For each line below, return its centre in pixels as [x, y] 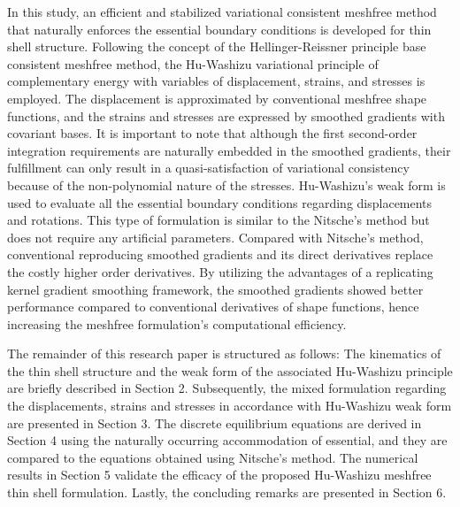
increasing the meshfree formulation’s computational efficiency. [177, 323]
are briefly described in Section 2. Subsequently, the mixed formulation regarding [227, 388]
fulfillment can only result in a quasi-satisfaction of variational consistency [208, 168]
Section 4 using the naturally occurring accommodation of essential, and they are [227, 440]
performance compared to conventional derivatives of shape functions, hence [213, 307]
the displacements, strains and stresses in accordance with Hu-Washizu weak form [230, 406]
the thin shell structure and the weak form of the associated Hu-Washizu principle [230, 370]
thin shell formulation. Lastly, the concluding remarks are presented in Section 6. [227, 492]
